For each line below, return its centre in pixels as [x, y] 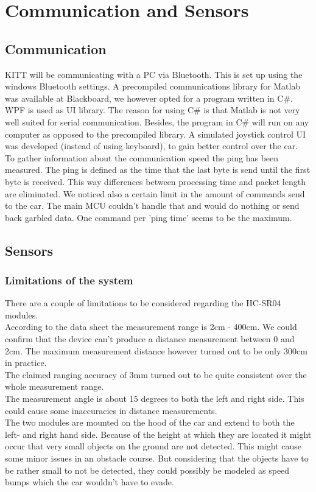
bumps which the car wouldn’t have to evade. [90, 482]
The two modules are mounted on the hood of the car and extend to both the [150, 422]
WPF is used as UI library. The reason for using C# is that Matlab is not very [153, 110]
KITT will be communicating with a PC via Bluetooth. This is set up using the [154, 74]
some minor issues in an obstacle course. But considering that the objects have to [157, 458]
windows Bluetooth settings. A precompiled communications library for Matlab [153, 86]
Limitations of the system [69, 280]
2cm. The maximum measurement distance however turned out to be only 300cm [156, 350]
